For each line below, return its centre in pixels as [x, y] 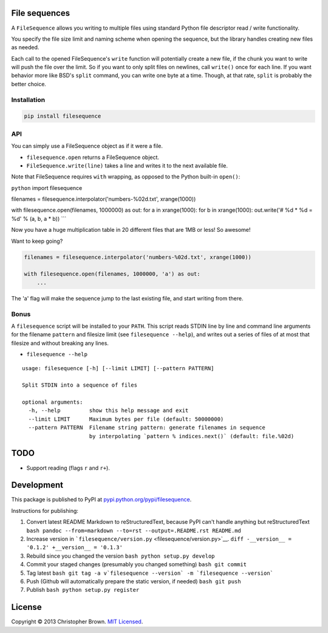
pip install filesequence [63, 116]
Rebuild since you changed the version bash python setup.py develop [121, 556]
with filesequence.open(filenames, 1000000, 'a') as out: [112, 274]
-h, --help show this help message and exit [108, 411]
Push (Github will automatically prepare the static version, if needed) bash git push [134, 581]
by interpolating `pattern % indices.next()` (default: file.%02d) [192, 436]
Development [37, 485]
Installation [28, 100]
